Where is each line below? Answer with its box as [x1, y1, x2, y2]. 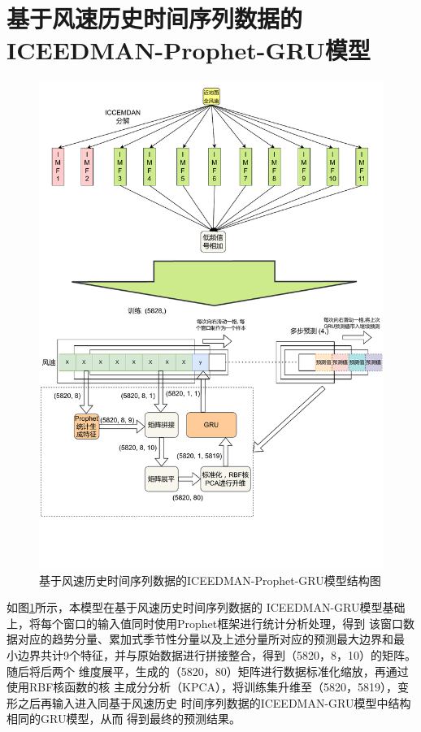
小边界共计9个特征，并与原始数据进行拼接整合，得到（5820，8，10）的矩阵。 [7, 646, 416, 663]
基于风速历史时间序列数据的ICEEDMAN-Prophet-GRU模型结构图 [39, 571, 381, 588]
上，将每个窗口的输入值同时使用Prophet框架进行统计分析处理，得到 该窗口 [7, 614, 403, 631]
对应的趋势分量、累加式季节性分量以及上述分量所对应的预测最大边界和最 [17, 630, 405, 648]
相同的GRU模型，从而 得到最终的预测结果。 [7, 710, 241, 727]
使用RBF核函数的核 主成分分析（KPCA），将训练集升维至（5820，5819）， [7, 678, 398, 695]
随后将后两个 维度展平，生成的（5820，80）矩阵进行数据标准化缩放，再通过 [7, 662, 409, 679]
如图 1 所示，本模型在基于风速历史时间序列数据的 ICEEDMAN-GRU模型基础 [7, 599, 406, 616]
